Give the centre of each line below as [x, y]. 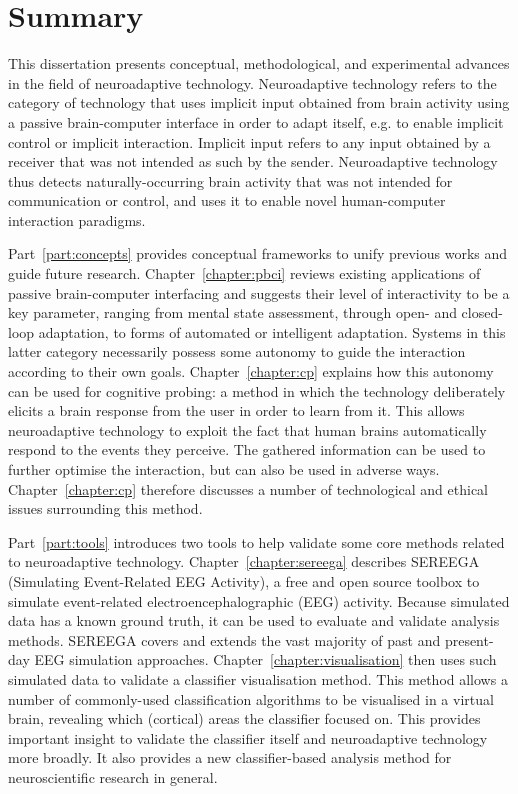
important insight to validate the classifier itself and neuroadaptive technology [248, 737]
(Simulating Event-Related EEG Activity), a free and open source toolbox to [244, 580]
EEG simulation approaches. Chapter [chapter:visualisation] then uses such [265, 659]
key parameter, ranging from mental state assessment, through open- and [232, 312]
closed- [482, 312]
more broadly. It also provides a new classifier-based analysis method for [230, 757]
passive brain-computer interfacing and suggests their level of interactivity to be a [259, 292]
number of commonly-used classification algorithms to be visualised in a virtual [251, 698]
